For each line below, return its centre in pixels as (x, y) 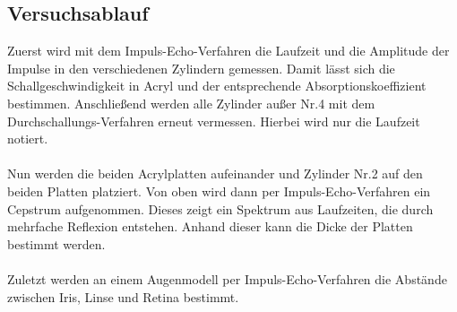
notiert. (28, 139)
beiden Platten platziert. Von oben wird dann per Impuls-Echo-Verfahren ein (219, 191)
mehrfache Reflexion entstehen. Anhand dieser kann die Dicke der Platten (210, 226)
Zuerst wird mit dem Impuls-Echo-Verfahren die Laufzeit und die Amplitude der (228, 51)
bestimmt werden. (56, 243)
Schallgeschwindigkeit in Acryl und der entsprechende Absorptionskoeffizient (217, 86)
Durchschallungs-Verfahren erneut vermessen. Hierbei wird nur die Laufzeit (214, 121)
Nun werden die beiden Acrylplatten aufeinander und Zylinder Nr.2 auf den (215, 173)
